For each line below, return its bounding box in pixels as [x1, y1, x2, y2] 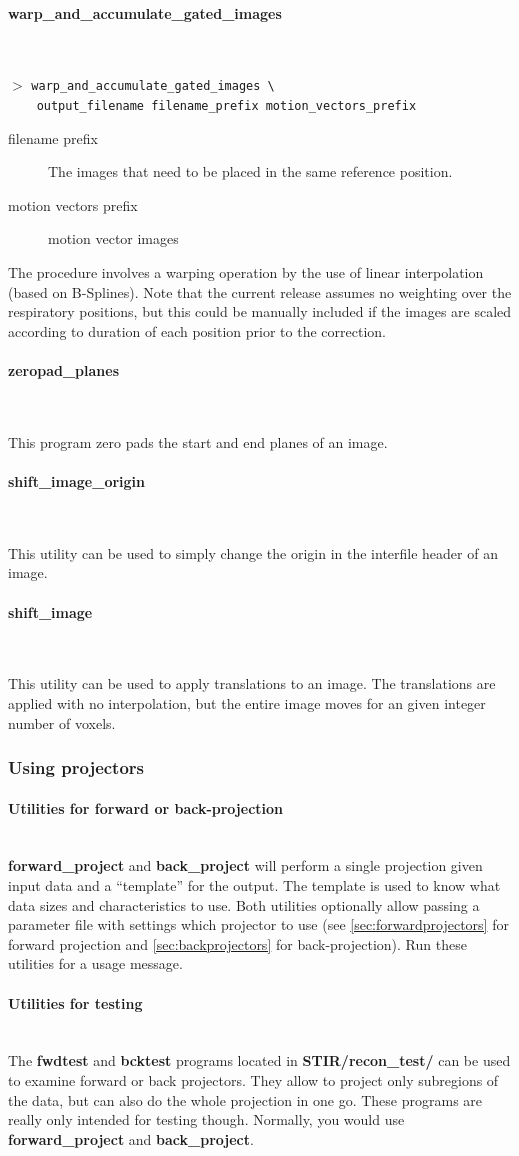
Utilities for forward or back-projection [8, 797, 284, 818]
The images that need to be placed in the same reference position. [48, 161, 453, 182]
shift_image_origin [8, 471, 146, 492]
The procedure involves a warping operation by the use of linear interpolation [8, 262, 484, 283]
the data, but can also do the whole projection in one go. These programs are [8, 1089, 483, 1110]
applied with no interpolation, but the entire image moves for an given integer [8, 693, 486, 713]
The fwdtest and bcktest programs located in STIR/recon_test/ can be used [8, 1050, 511, 1071]
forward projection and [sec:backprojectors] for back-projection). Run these [8, 933, 467, 954]
